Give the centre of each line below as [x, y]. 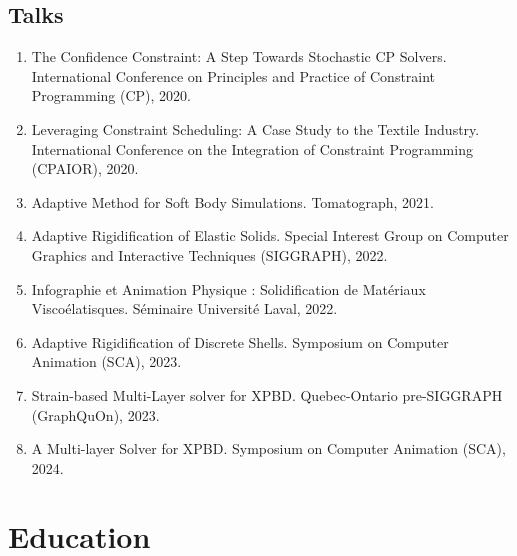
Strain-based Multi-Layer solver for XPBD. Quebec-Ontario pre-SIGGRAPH [267, 394]
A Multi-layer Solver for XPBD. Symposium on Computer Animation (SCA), [268, 448]
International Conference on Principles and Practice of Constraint [233, 75]
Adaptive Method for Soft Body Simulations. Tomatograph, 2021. [232, 201]
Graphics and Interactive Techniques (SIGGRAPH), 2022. [209, 254]
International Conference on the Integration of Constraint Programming [252, 148]
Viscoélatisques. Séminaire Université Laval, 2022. [184, 308]
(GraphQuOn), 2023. [95, 414]
